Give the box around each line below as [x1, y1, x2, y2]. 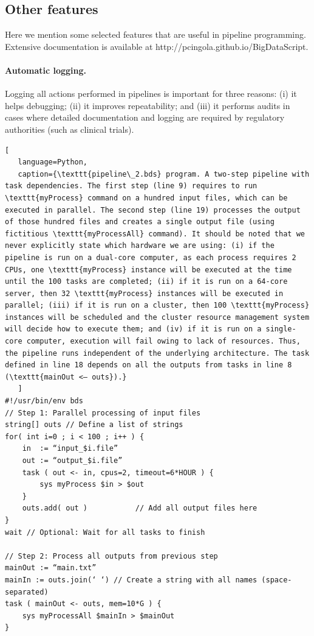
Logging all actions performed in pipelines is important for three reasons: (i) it [5, 87, 297, 100]
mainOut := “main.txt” [5, 564, 97, 573]
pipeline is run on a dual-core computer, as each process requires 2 [5, 253, 296, 262]
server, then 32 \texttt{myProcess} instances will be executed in [5, 289, 284, 298]
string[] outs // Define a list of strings [5, 420, 183, 429]
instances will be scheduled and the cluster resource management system [5, 313, 310, 322]
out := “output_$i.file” [22, 456, 123, 465]
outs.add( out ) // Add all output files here [22, 504, 258, 513]
